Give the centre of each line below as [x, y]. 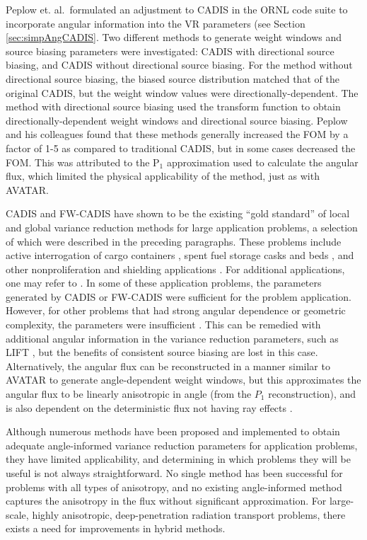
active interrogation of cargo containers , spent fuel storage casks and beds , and [180, 255]
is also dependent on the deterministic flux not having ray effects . [149, 407]
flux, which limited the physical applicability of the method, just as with [163, 176]
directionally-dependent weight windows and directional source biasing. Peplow [177, 120]
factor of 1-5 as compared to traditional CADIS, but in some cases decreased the [181, 148]
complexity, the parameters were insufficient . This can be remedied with [163, 324]
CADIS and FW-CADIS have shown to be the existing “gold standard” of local [178, 213]
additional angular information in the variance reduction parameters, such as [172, 338]
